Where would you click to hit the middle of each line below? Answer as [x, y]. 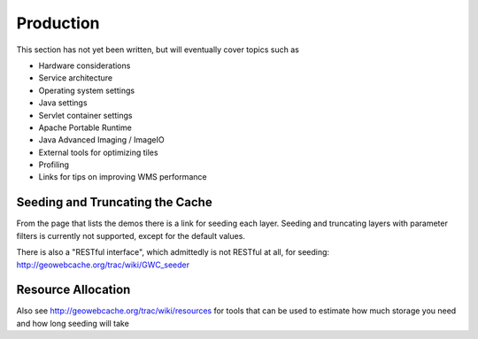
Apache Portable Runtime [85, 127]
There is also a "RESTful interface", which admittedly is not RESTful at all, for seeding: [173, 252]
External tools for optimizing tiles [98, 152]
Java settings [63, 103]
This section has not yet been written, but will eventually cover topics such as [158, 50]
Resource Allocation [73, 290]
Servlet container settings [85, 115]
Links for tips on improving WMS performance [123, 177]
